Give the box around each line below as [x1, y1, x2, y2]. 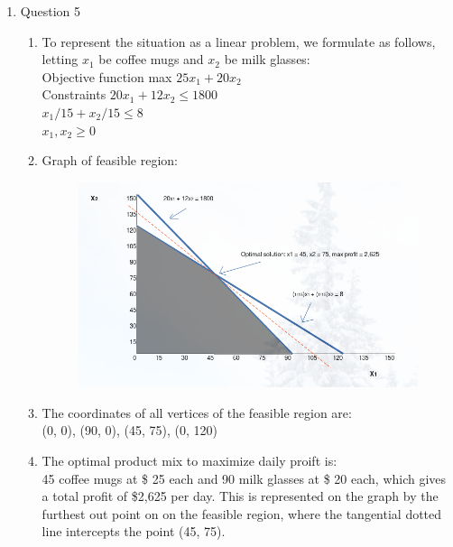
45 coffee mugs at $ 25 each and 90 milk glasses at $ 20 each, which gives [42, 468, 447, 487]
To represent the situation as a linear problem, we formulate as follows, [42, 32, 436, 51]
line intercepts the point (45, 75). [42, 522, 226, 541]
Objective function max [42, 67, 172, 86]
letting [42, 50, 79, 69]
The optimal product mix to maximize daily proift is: [42, 451, 337, 470]
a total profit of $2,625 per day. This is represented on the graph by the [42, 487, 439, 505]
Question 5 [20, 2, 80, 20]
